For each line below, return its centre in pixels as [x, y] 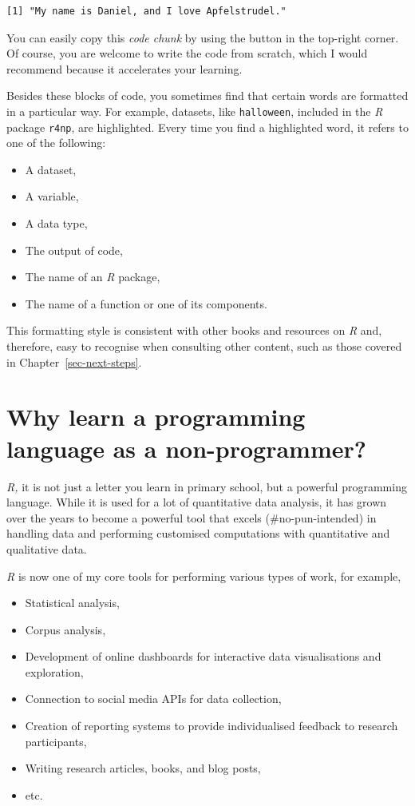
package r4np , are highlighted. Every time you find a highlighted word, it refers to [207, 127]
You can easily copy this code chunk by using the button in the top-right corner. [203, 37]
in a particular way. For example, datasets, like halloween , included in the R [195, 111]
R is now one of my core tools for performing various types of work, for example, [204, 576]
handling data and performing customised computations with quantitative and [198, 533]
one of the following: [56, 143]
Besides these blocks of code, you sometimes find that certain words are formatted [207, 95]
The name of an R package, [93, 277]
